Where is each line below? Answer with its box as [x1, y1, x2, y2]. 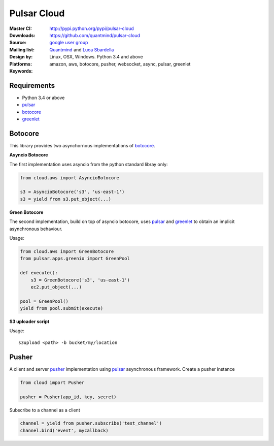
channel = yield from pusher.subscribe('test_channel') [20, 421, 162, 426]
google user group [49, 40, 88, 46]
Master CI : [9, 25, 32, 31]
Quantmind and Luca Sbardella [49, 46, 114, 53]
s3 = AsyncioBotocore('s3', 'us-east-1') [20, 189, 125, 195]
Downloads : [9, 32, 36, 38]
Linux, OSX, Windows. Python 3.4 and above [49, 54, 143, 60]
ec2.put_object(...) [30, 284, 82, 290]
